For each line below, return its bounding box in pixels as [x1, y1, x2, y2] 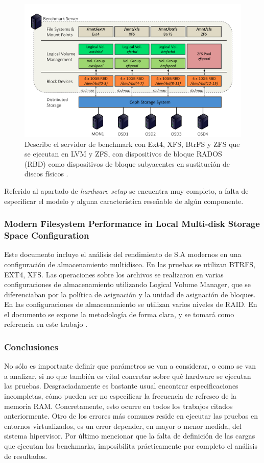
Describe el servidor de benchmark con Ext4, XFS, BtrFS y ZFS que [25, 138, 240, 149]
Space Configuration [4, 229, 89, 242]
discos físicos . [25, 168, 68, 179]
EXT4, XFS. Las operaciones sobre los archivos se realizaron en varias [4, 269, 224, 279]
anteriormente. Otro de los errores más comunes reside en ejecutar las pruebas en [4, 410, 258, 421]
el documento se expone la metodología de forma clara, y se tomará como [4, 308, 234, 319]
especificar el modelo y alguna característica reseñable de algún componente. [4, 195, 244, 206]
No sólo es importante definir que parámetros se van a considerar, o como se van [4, 361, 256, 371]
